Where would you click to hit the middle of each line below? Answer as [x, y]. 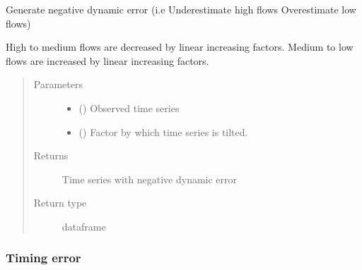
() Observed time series [129, 108]
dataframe [84, 226]
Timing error [43, 258]
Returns [51, 155]
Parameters [58, 84]
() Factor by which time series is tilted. [163, 131]
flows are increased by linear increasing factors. [107, 60]
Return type [60, 203]
